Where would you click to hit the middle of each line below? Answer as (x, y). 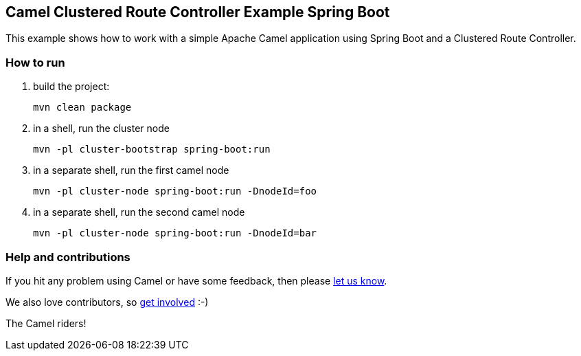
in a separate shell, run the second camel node (139, 212)
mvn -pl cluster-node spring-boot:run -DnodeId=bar (175, 233)
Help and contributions (68, 257)
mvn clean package (82, 108)
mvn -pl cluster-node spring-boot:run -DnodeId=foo (175, 191)
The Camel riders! (46, 323)
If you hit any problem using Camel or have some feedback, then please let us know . (196, 280)
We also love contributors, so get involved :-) (107, 302)
